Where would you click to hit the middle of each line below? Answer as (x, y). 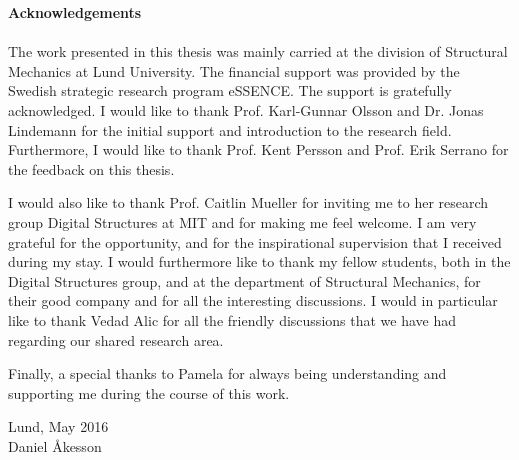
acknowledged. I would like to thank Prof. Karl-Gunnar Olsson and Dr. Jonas (246, 109)
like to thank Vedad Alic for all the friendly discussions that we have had (232, 319)
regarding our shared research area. (116, 339)
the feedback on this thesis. (91, 168)
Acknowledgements (75, 12)
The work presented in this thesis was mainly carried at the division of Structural (258, 51)
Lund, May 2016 (58, 426)
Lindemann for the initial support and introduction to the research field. (230, 129)
